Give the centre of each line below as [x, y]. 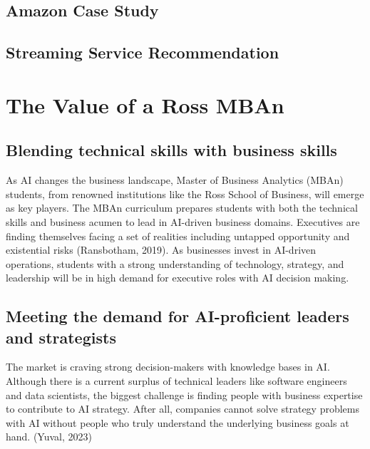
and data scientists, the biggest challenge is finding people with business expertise [184, 394]
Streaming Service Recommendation [143, 52]
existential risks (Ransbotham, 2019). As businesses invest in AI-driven [161, 250]
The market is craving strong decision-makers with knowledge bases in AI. [168, 367]
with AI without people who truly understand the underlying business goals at [178, 422]
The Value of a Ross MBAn [145, 104]
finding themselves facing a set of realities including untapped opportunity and [178, 236]
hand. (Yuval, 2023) [49, 437]
